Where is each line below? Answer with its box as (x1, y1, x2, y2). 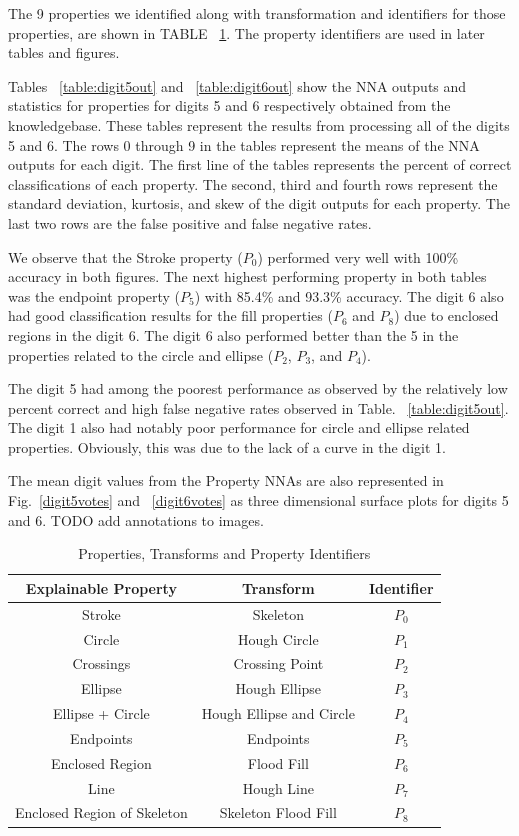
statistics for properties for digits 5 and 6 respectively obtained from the (8, 95, 451, 116)
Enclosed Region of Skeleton (15, 802, 188, 823)
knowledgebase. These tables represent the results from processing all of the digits (8, 114, 510, 135)
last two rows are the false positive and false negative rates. (8, 212, 372, 233)
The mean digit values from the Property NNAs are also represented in (8, 470, 444, 491)
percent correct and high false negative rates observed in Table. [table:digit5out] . (8, 397, 509, 418)
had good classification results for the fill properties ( (8, 305, 333, 326)
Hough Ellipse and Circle (201, 703, 355, 724)
